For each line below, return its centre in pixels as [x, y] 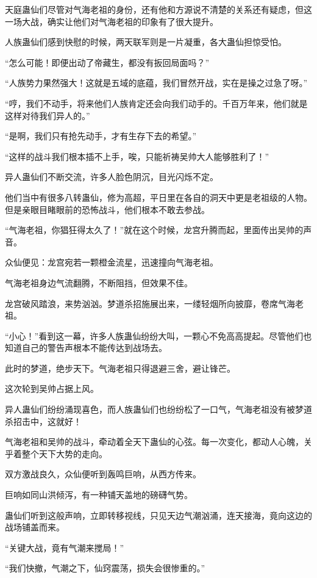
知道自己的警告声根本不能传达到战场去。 [86, 348]
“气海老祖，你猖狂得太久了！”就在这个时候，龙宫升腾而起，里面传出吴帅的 [154, 230]
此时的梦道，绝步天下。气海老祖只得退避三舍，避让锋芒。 [120, 368]
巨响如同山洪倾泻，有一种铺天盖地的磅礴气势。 [99, 495]
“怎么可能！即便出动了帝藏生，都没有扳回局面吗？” [107, 62]
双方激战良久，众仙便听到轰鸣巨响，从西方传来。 [103, 474]
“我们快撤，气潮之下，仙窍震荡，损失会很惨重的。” [105, 568]
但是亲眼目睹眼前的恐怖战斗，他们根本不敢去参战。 [107, 209]
